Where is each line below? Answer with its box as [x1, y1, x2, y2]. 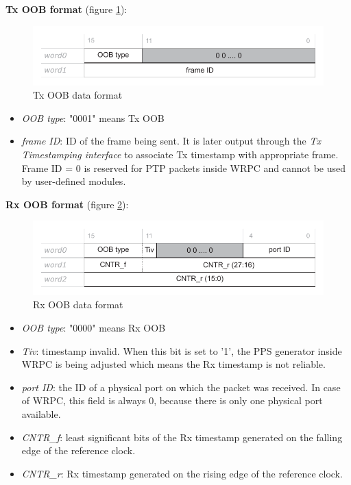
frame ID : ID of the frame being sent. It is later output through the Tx [21, 134, 321, 148]
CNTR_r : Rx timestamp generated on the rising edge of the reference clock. [21, 466, 343, 480]
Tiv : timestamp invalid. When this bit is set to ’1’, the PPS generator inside [21, 343, 342, 358]
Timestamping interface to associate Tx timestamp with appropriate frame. [21, 147, 339, 161]
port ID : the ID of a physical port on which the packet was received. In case [21, 380, 341, 394]
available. [21, 406, 61, 421]
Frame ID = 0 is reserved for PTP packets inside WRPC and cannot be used [21, 160, 346, 175]
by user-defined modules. [21, 174, 126, 188]
